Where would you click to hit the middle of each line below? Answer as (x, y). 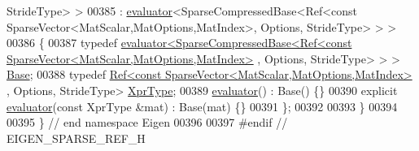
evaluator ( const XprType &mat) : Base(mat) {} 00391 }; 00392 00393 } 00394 (202, 106)
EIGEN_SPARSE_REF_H (76, 138)
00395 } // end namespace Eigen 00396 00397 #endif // (147, 122)
